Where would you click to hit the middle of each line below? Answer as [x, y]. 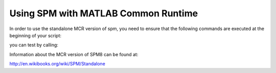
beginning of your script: [35, 35]
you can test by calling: [34, 45]
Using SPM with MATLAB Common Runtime [104, 13]
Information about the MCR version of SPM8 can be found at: [74, 54]
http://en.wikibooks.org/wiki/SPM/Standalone [57, 64]
